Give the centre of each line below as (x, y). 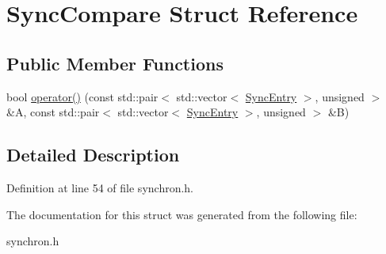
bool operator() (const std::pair (82, 96)
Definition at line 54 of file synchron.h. (100, 187)
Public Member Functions (115, 63)
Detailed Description (93, 155)
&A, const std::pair (53, 112)
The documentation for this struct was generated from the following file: (182, 214)
